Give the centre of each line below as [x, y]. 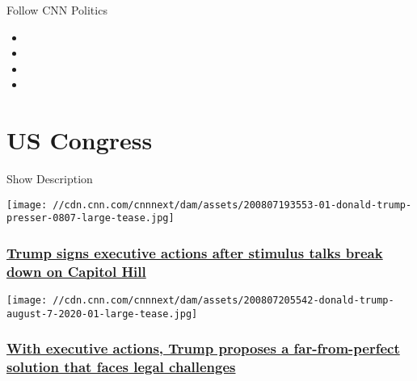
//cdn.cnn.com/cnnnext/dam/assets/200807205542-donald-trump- [223, 301]
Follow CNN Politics [57, 10]
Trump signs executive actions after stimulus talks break [195, 252]
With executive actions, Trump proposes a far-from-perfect [203, 348]
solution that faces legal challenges [121, 367]
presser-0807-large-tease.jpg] [91, 218]
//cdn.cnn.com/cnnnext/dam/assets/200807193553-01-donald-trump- [232, 205]
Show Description [50, 179]
